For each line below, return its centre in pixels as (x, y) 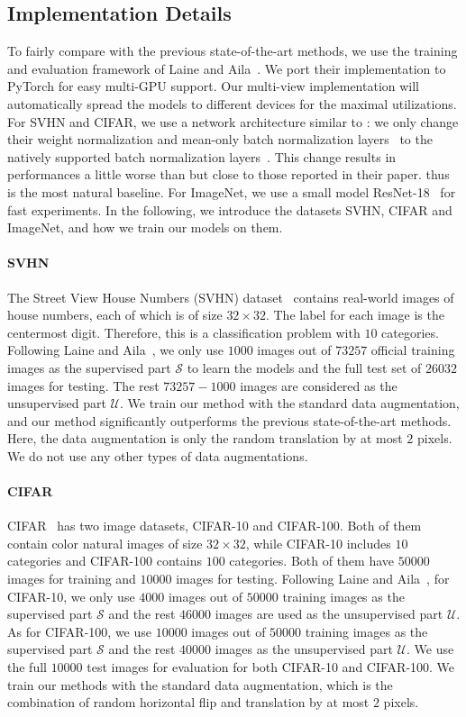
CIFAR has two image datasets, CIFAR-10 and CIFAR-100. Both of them (215, 526)
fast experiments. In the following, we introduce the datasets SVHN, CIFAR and (230, 209)
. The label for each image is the (355, 315)
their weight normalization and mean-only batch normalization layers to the (220, 139)
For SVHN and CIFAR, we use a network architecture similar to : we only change (233, 121)
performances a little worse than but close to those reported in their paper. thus (228, 174)
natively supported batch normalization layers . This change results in (202, 156)
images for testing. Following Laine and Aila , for (313, 579)
